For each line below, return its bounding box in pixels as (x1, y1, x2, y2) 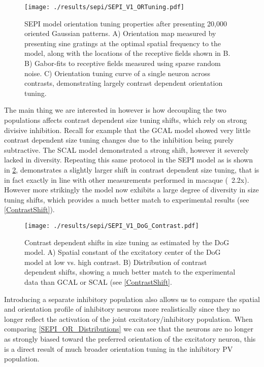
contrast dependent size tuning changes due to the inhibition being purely (4, 135, 234, 145)
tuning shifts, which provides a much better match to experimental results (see (4, 194, 249, 205)
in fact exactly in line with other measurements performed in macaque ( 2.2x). (4, 174, 249, 185)
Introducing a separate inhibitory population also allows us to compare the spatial (4, 293, 260, 304)
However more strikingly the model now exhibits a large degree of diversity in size (4, 184, 259, 195)
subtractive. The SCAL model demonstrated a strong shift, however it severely (4, 144, 249, 155)
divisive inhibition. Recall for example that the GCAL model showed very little (4, 124, 251, 135)
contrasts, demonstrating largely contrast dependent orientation (24, 78, 223, 88)
